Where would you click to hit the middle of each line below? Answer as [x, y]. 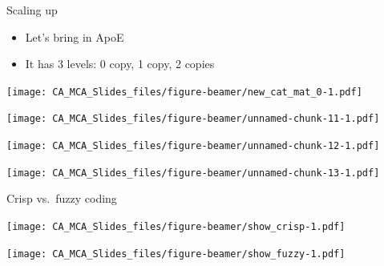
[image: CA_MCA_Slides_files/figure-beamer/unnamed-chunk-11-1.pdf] [193, 119]
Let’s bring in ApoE [75, 36]
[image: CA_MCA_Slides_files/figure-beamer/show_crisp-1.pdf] [176, 227]
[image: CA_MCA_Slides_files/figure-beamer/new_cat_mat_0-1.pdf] [184, 92]
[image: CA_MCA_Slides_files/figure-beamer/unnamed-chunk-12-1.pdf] [193, 146]
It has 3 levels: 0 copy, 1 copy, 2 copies [120, 64]
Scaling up [32, 10]
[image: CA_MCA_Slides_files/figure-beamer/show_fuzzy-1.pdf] [176, 254]
